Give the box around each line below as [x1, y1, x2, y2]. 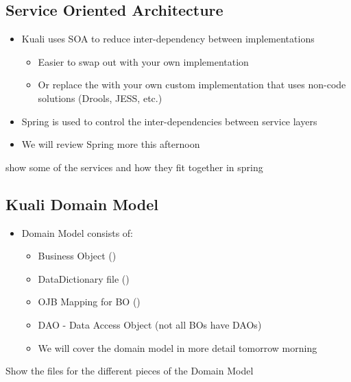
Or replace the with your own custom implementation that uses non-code [38, 77, 346, 92]
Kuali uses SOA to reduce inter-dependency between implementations [21, 31, 315, 46]
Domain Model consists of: [21, 225, 134, 240]
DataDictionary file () [38, 271, 130, 285]
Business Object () [38, 249, 117, 263]
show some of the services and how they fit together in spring [5, 160, 263, 174]
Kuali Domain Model [5, 193, 158, 214]
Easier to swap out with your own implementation [38, 54, 249, 68]
